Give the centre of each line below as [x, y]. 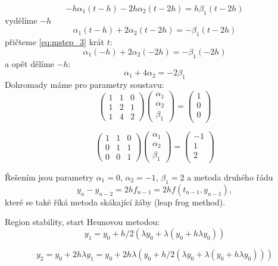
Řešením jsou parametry [49, 177]
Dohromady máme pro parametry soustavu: [85, 84]
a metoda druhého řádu [230, 177]
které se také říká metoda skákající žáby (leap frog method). [115, 202]
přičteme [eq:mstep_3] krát [55, 42]
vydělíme [21, 20]
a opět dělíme [29, 63]
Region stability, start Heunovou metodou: [82, 222]
